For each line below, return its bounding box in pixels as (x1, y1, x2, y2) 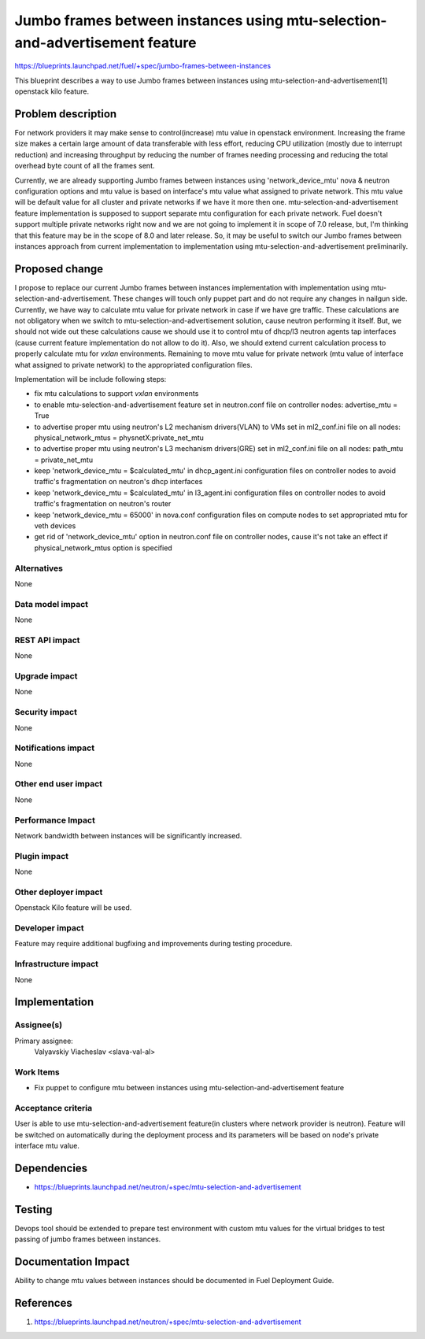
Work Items (14, 1067, 60, 1078)
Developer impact (14, 923, 84, 933)
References (14, 1296, 72, 1310)
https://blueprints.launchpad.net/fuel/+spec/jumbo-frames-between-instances (14, 61, 272, 71)
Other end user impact (14, 779, 102, 790)
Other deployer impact (14, 886, 103, 897)
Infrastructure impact (14, 959, 98, 970)
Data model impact (14, 598, 89, 609)
